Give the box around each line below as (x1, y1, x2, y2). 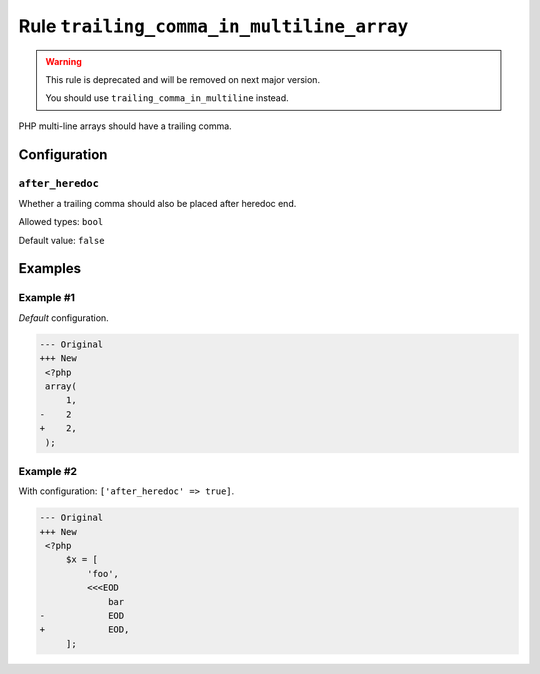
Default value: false (18, 234, 105, 246)
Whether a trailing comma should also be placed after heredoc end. (18, 197, 297, 209)
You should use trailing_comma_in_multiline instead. (45, 92, 289, 104)
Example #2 (18, 464, 78, 478)
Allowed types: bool (18, 216, 104, 228)
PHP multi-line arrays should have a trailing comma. (18, 120, 232, 132)
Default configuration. (18, 311, 109, 324)
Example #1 (18, 291, 75, 305)
